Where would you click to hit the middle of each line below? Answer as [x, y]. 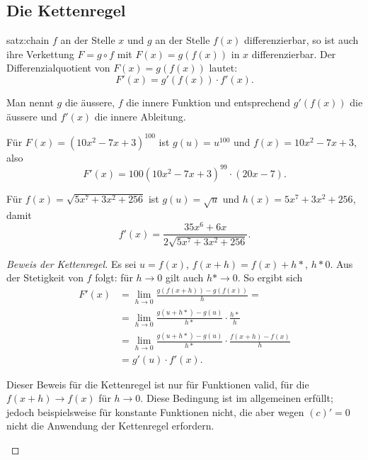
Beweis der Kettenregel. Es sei [71, 263]
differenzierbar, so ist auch [301, 40]
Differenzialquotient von [58, 68]
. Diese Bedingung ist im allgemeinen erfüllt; [237, 398]
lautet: [223, 68]
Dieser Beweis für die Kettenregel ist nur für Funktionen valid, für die [158, 384]
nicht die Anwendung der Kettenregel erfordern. [110, 426]
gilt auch [185, 277]
